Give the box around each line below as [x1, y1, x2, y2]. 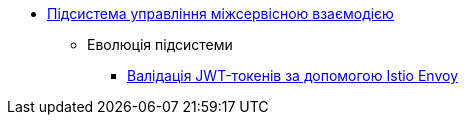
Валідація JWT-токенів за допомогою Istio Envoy [127, 67, 458, 84]
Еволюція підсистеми [87, 36, 233, 53]
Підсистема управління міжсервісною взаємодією [47, 5, 394, 22]
